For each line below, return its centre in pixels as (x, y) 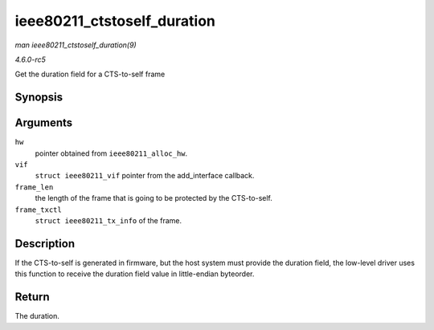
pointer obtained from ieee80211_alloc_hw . (111, 153)
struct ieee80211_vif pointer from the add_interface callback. (145, 176)
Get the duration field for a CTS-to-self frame (90, 74)
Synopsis (39, 98)
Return (32, 297)
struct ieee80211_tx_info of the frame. (108, 220)
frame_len (34, 187)
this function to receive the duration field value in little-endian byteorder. (135, 274)
